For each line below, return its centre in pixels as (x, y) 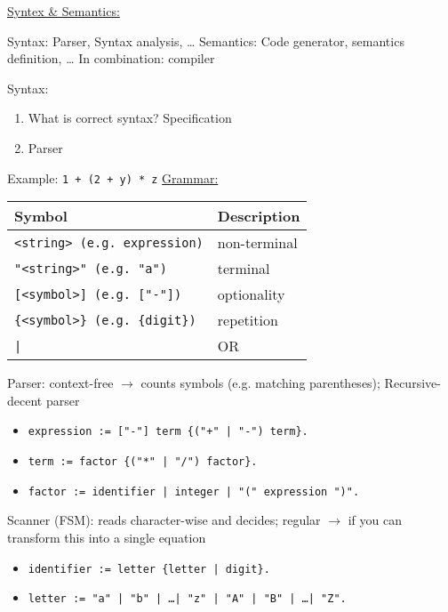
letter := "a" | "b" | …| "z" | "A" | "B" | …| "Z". (187, 599)
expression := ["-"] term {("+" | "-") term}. (168, 432)
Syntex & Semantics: (64, 11)
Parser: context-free (60, 383)
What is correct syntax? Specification (130, 118)
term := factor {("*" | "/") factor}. (143, 462)
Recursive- (412, 383)
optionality (251, 294)
